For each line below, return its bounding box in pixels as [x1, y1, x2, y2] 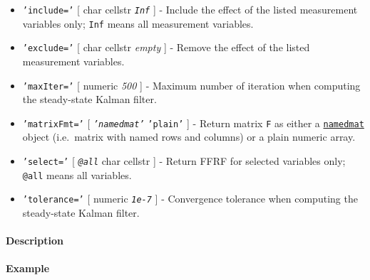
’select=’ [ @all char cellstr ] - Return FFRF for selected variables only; [22, 154, 346, 168]
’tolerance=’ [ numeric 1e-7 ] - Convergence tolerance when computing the [22, 191, 358, 206]
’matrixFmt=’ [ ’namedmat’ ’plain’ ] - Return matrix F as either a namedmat [22, 115, 364, 130]
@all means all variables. [22, 167, 132, 182]
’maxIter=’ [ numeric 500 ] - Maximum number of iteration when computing [22, 77, 361, 92]
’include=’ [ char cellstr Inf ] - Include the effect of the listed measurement [22, 2, 358, 16]
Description [6, 233, 64, 248]
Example [6, 261, 50, 276]
